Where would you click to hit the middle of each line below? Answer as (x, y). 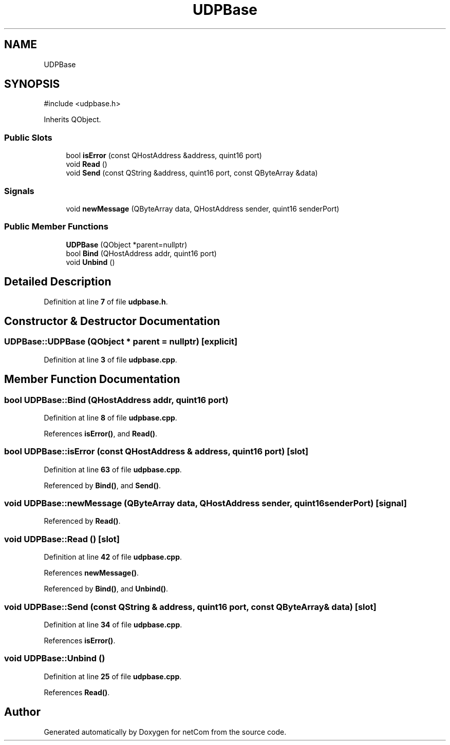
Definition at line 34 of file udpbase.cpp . (113, 624)
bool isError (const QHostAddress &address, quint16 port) (164, 156)
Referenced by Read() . (82, 521)
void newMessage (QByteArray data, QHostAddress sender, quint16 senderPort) (203, 208)
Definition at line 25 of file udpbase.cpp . (113, 676)
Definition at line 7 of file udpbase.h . (106, 301)
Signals (19, 191)
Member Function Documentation (92, 379)
